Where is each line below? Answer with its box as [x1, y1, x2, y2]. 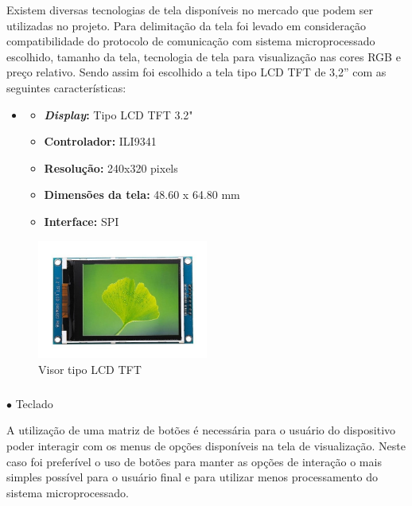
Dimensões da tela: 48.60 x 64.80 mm [44, 186, 240, 203]
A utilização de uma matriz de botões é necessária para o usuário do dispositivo [6, 422, 396, 438]
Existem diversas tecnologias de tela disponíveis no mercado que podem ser [6, 2, 373, 18]
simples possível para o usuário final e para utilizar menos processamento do [6, 469, 379, 485]
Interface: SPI [44, 212, 119, 229]
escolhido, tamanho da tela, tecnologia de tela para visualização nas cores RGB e [6, 48, 401, 64]
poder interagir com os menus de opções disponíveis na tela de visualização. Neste [6, 438, 406, 453]
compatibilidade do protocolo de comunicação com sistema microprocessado [6, 33, 375, 49]
